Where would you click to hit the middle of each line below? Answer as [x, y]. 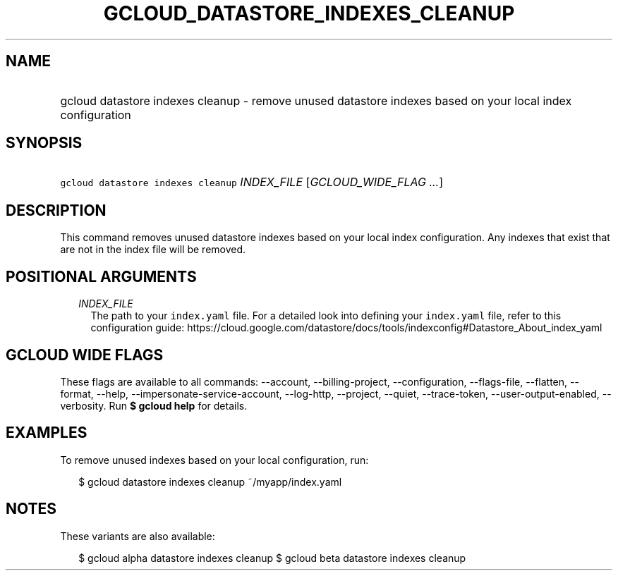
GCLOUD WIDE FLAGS [85, 355]
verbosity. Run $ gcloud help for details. [154, 405]
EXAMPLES [47, 433]
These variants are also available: [138, 536]
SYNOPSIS [44, 143]
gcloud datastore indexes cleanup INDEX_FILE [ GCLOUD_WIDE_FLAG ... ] [252, 182]
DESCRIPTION [56, 210]
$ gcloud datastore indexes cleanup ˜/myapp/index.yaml [210, 482]
